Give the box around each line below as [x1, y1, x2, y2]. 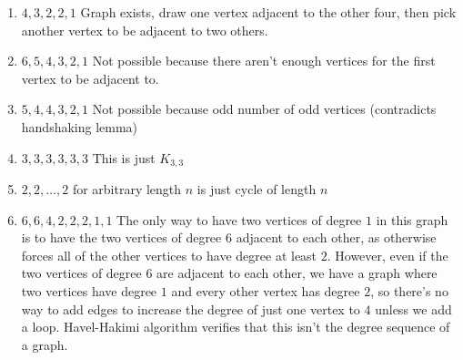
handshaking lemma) [21, 117, 138, 136]
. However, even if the [327, 245, 448, 264]
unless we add [375, 299, 452, 318]
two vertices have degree [21, 281, 157, 300]
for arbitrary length [72, 180, 182, 199]
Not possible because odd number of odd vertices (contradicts [92, 99, 437, 118]
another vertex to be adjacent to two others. [21, 20, 268, 39]
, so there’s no [370, 281, 448, 300]
